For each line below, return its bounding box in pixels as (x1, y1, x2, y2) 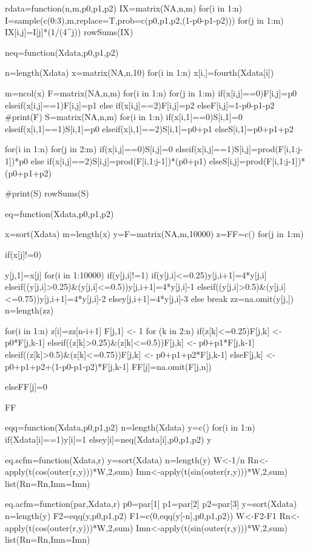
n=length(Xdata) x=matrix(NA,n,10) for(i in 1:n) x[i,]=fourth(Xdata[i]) (5, 66, 274, 79)
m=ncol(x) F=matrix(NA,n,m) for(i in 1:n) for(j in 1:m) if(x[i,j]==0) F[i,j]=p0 (5, 86, 297, 99)
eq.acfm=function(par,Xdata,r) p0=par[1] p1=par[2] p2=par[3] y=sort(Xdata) (5, 497, 297, 510)
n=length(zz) (5, 304, 54, 317)
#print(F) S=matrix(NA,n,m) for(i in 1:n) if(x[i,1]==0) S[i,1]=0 (5, 110, 243, 123)
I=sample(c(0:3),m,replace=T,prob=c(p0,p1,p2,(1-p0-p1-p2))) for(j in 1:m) (5, 13, 284, 26)
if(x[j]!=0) (5, 247, 42, 260)
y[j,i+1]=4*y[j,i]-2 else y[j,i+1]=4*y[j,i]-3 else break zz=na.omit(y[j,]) (39, 292, 294, 304)
